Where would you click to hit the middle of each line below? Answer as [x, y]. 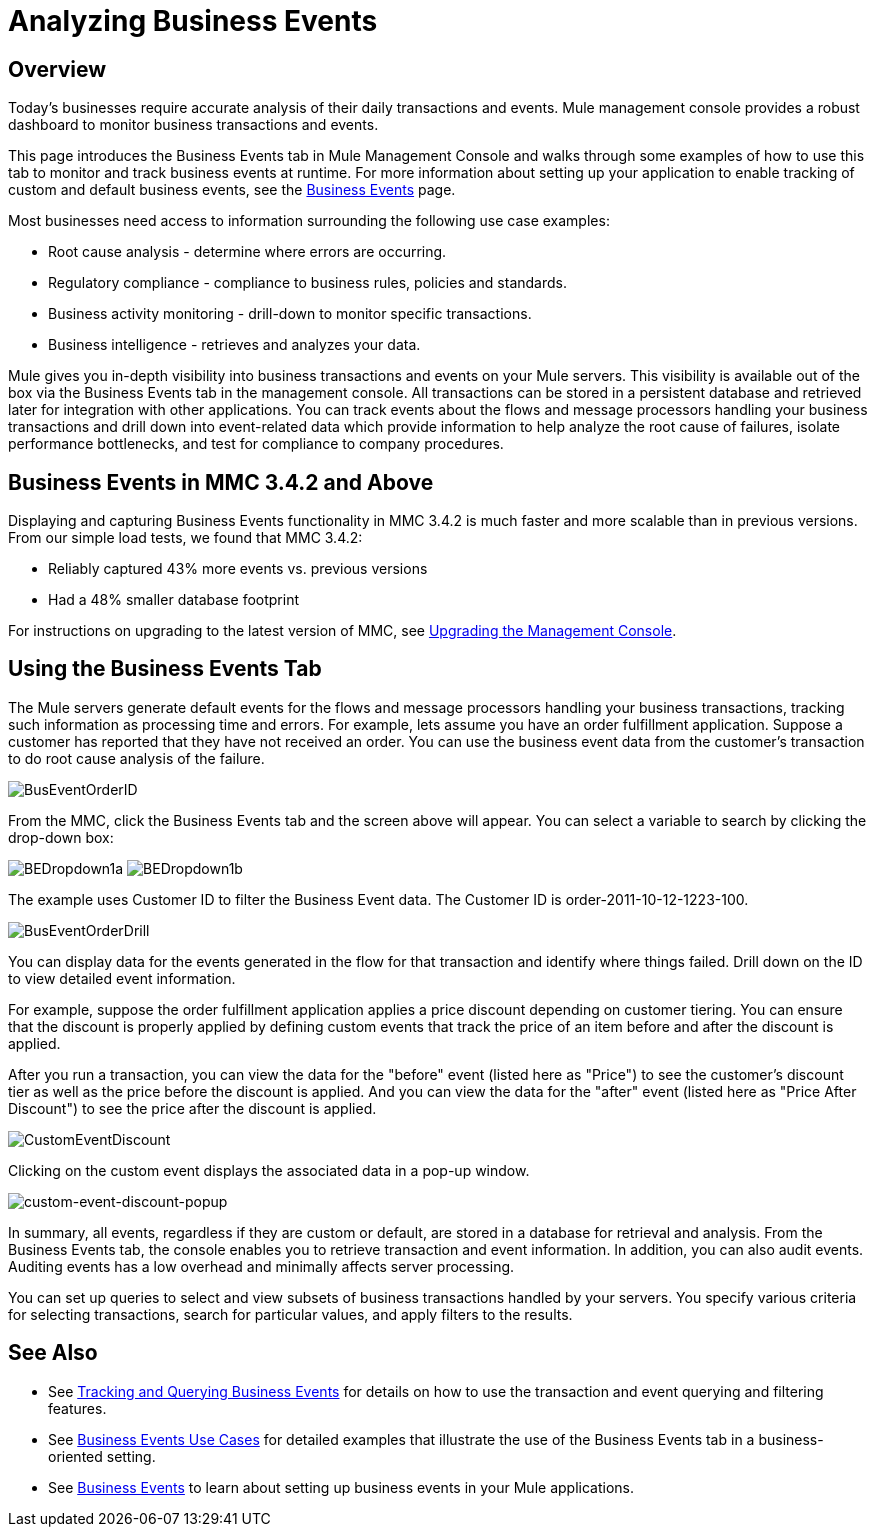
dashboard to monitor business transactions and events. [193, 125]
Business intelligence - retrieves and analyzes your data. [234, 345]
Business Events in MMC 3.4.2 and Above [221, 482]
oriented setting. [102, 1456]
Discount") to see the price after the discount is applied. [192, 1108]
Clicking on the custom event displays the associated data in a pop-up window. [269, 1170]
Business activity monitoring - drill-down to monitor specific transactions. [290, 314]
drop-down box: [61, 837]
